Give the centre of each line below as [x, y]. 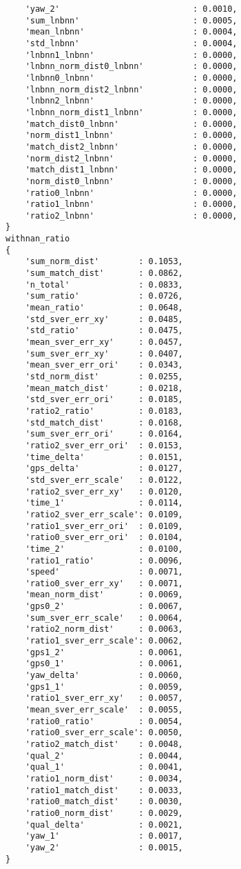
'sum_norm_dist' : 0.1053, [104, 262]
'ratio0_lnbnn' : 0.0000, [131, 193]
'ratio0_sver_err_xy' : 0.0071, [104, 583]
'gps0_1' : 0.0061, [104, 664]
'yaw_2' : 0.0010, [131, 9]
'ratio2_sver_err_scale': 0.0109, [104, 514]
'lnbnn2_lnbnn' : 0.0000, [131, 101]
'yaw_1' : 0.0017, [104, 836]
